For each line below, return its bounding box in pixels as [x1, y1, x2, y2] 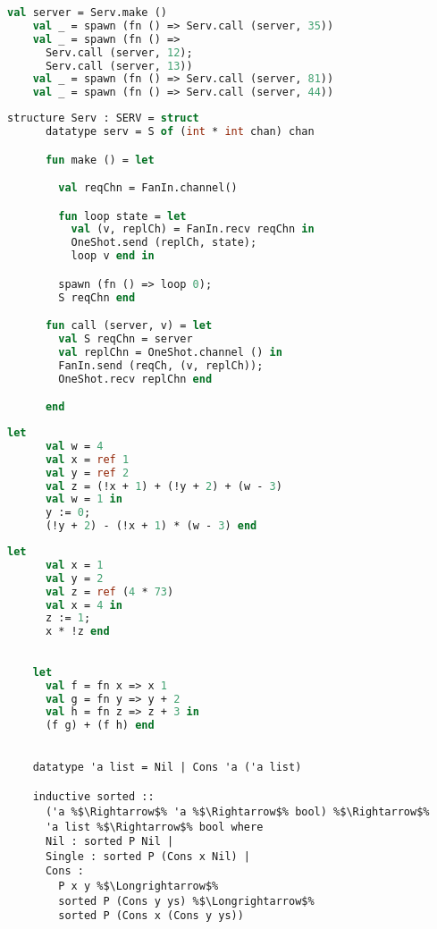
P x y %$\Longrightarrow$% [58, 880, 219, 893]
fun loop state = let [58, 209, 187, 223]
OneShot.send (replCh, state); [71, 236, 257, 249]
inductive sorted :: [32, 790, 155, 804]
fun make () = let [45, 153, 155, 166]
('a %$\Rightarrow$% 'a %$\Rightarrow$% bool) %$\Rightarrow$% [45, 805, 430, 818]
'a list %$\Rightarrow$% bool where [45, 820, 264, 833]
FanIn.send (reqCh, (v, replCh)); [58, 359, 264, 372]
